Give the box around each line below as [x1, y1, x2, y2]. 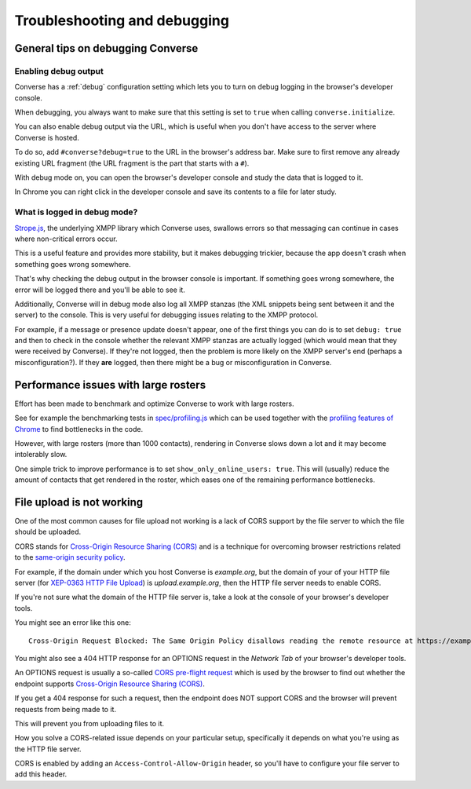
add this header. [14, 769, 68, 779]
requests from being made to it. [14, 704, 117, 714]
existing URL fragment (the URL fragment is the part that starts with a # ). [14, 158, 250, 168]
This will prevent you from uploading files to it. [14, 718, 165, 728]
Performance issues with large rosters [14, 378, 206, 392]
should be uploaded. [14, 527, 82, 537]
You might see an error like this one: [14, 618, 131, 627]
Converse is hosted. [14, 133, 80, 142]
